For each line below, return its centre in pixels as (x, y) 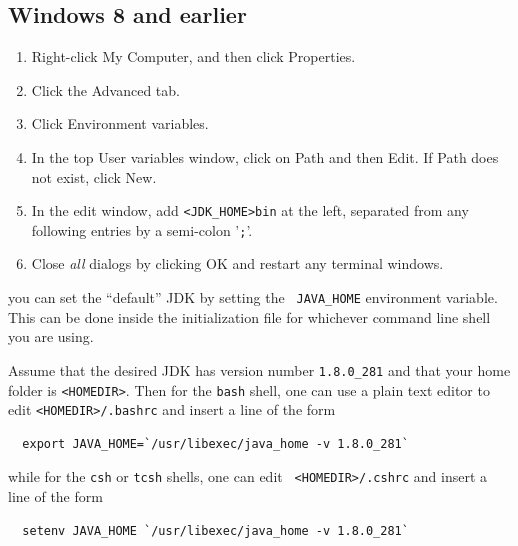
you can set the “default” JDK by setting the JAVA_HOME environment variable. (253, 297)
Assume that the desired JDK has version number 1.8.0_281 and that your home (259, 369)
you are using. (51, 336)
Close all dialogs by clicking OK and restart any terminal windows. (237, 263)
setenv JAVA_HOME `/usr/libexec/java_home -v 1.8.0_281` (215, 530)
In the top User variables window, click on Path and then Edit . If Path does (265, 156)
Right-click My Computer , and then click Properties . (193, 56)
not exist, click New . (94, 176)
